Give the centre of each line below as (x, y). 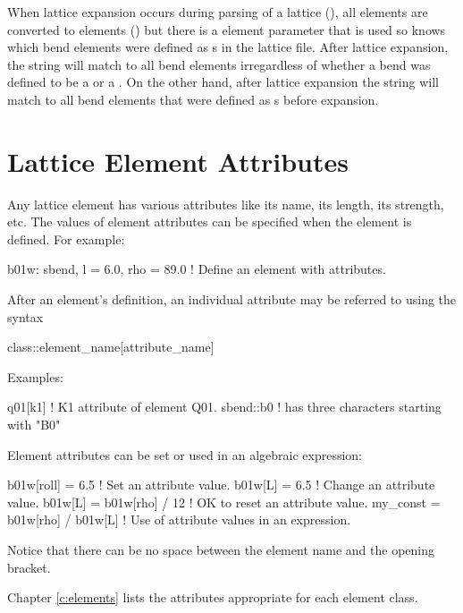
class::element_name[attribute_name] (111, 347)
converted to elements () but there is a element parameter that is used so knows (227, 29)
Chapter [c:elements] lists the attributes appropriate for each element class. (213, 597)
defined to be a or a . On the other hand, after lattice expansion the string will (223, 82)
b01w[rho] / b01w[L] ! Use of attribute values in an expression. (179, 519)
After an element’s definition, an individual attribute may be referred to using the (232, 299)
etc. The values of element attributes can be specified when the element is (210, 221)
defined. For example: (66, 238)
